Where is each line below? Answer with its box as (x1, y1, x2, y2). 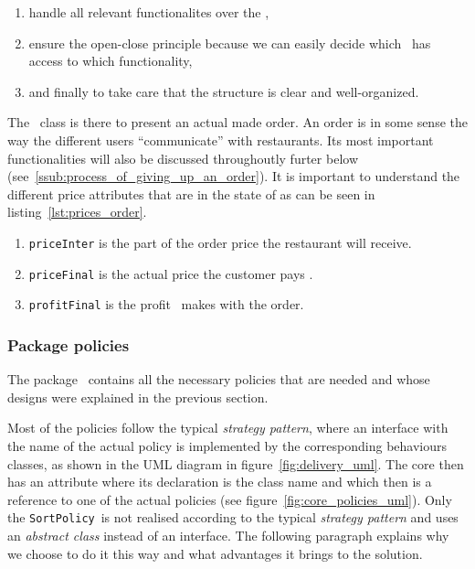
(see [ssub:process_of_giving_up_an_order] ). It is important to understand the (7, 166, 460, 186)
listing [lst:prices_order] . (7, 202, 147, 221)
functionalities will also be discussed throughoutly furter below (7, 148, 358, 167)
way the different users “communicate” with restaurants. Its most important (7, 130, 434, 149)
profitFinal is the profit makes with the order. (28, 295, 304, 314)
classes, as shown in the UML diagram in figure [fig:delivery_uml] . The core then (7, 454, 464, 473)
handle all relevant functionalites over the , (28, 3, 269, 21)
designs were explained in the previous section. (7, 387, 269, 406)
